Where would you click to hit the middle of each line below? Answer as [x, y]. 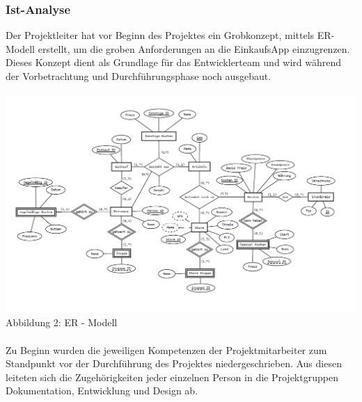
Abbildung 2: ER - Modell [62, 322]
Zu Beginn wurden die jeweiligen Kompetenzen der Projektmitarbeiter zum [166, 349]
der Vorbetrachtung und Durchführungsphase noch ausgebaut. [139, 76]
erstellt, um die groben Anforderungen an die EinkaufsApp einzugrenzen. [194, 48]
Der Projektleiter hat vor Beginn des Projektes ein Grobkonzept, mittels [160, 35]
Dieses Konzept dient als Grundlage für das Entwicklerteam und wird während [174, 62]
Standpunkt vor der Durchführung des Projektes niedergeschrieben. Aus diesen [174, 363]
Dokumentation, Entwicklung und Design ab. [102, 391]
